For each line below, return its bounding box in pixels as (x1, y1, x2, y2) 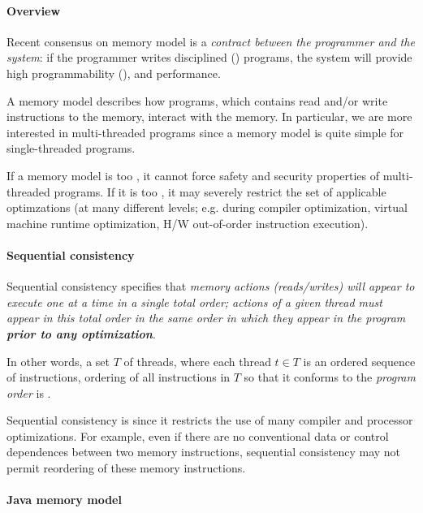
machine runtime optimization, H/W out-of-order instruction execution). (6, 214, 369, 231)
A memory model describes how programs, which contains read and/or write (6, 92, 388, 109)
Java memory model (6, 491, 122, 508)
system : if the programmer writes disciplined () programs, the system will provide (6, 49, 412, 66)
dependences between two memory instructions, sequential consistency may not (6, 443, 401, 460)
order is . (6, 384, 51, 401)
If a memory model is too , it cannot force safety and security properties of (6, 166, 379, 183)
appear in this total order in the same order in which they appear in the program (6, 309, 406, 326)
